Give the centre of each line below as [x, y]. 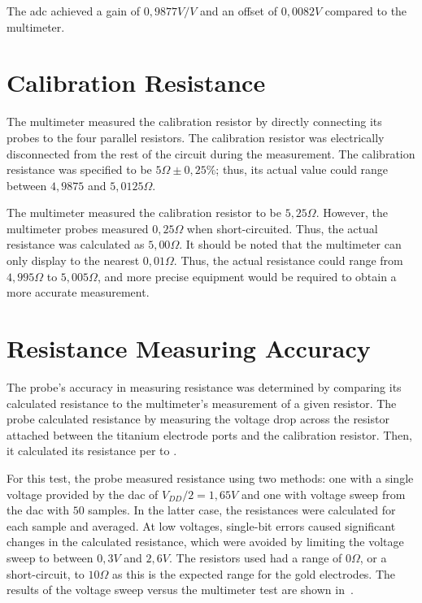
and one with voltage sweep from [323, 494]
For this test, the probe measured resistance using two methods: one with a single [210, 477]
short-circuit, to [46, 573]
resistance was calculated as [76, 244]
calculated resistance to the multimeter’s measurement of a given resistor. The [202, 403]
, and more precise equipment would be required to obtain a [247, 276]
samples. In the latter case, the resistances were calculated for [242, 510]
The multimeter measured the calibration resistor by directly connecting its [194, 121]
